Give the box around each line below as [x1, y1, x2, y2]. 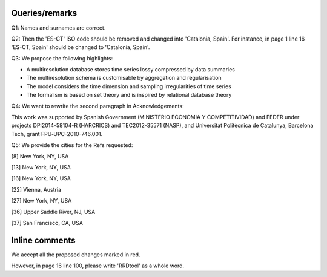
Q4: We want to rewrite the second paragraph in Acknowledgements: [11, 102, 184, 109]
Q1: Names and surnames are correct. [11, 24, 106, 31]
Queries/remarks [11, 8, 78, 18]
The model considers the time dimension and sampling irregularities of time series [26, 82, 231, 90]
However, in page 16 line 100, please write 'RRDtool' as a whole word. [11, 262, 185, 269]
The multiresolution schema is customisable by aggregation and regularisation [26, 74, 222, 82]
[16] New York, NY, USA [11, 175, 71, 182]
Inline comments [11, 235, 76, 245]
